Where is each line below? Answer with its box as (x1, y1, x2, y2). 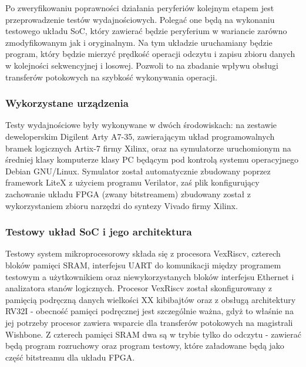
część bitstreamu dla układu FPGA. (5, 351, 135, 363)
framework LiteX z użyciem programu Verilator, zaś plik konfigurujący (5, 176, 260, 188)
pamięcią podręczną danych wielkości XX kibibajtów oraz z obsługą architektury (5, 293, 296, 305)
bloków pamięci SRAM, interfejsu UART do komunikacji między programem (5, 258, 281, 271)
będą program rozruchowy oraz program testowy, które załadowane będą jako (5, 339, 284, 352)
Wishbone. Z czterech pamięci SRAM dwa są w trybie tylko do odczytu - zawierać (5, 328, 302, 340)
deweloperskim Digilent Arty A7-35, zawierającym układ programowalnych (5, 130, 275, 142)
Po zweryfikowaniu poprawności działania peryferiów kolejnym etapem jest (5, 2, 274, 14)
